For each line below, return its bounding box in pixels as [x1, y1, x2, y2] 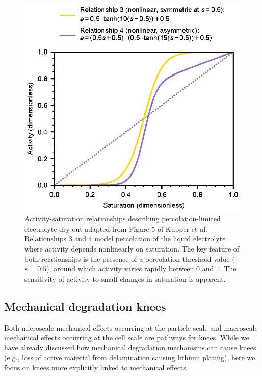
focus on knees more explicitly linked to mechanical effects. [4, 362, 188, 372]
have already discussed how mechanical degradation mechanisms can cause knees [4, 342, 256, 353]
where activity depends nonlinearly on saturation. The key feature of [24, 243, 240, 254]
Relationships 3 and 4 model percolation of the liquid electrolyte [24, 233, 226, 244]
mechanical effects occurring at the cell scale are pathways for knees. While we [4, 332, 249, 343]
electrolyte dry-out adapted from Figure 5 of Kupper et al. [24, 223, 207, 234]
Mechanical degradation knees [4, 298, 166, 314]
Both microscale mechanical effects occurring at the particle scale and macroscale [4, 322, 258, 333]
